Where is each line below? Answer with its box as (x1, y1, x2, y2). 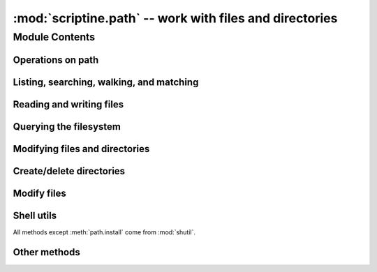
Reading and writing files (13, 98, 124, 110)
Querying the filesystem (13, 121, 121, 133)
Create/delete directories (13, 165, 126, 177)
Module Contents (13, 31, 96, 43)
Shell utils (13, 209, 57, 221)
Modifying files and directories (13, 143, 150, 155)
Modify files (13, 187, 66, 199)
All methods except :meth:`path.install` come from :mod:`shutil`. (13, 227, 195, 236)
